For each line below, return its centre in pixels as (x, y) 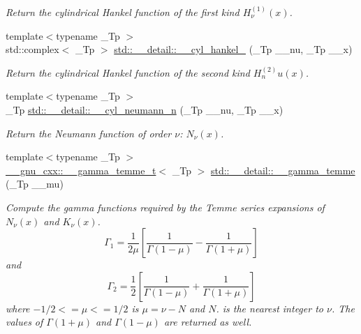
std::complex (32, 49)
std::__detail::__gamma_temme (283, 170)
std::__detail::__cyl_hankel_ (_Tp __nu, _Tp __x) (233, 49)
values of (24, 322)
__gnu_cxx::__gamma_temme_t (81, 170)
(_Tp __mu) (35, 184)
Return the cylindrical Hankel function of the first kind (123, 12)
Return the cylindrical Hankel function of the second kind (128, 72)
